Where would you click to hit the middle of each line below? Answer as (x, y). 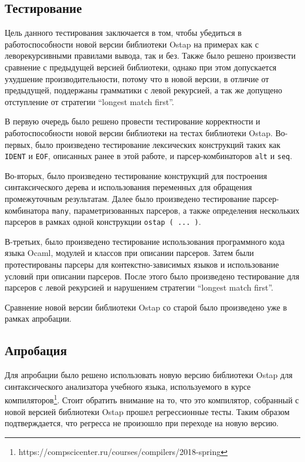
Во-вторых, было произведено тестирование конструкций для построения (136, 175)
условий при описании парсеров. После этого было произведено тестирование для (152, 276)
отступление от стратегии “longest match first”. (89, 101)
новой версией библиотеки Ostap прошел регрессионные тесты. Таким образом (147, 411)
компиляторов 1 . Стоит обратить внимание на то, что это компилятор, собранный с (152, 399)
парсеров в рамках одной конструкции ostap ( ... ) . (103, 222)
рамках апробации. (38, 318)
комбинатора (27, 210)
